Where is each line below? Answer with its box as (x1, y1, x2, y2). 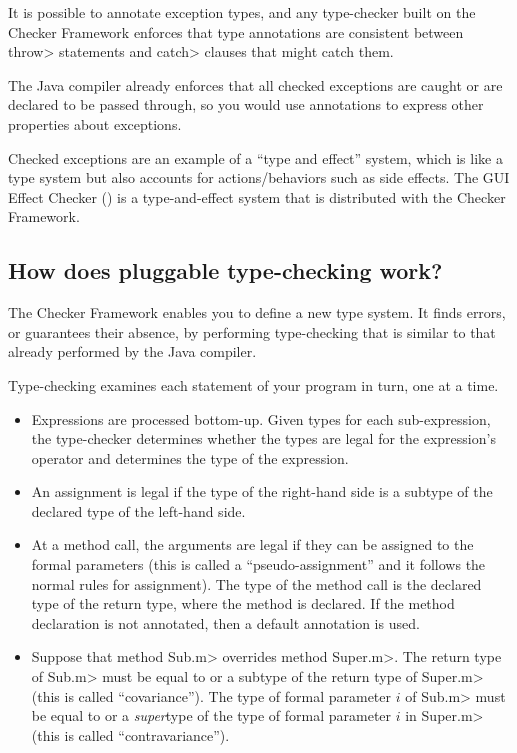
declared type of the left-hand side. (31, 500, 246, 521)
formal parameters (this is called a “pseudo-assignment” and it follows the (31, 554, 486, 575)
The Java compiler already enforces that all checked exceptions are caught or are (8, 74, 503, 95)
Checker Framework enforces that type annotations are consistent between (8, 21, 464, 42)
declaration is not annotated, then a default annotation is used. (31, 612, 420, 633)
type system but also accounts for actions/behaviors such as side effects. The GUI (8, 167, 510, 188)
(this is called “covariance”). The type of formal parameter (31, 685, 392, 706)
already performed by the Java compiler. (8, 341, 257, 362)
